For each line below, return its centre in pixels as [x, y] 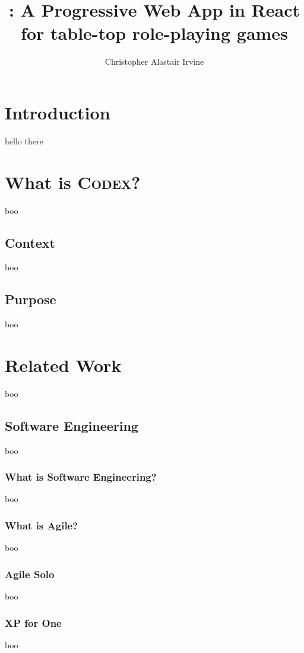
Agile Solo [30, 574]
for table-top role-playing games [154, 33]
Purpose [31, 299]
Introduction [58, 112]
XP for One [33, 622]
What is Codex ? [73, 182]
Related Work [63, 365]
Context [30, 242]
